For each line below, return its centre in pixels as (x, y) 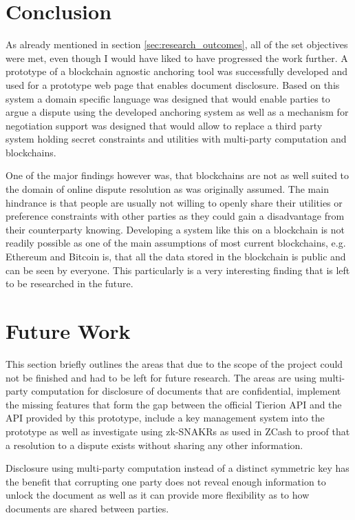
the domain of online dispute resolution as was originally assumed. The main (167, 189)
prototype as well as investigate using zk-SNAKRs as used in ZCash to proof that (178, 431)
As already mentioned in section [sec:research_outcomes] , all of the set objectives (177, 44)
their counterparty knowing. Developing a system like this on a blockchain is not (175, 229)
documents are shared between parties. (87, 508)
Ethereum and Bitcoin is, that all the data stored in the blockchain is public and (176, 257)
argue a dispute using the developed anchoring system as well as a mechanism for (177, 112)
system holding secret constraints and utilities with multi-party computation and (176, 139)
